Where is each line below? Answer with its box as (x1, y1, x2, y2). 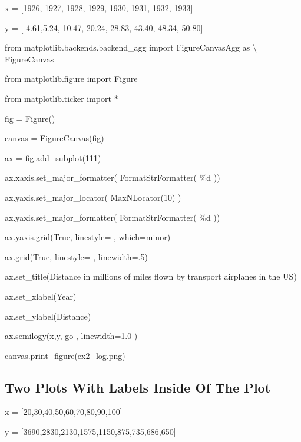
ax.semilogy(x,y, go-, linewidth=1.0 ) (5, 330, 138, 342)
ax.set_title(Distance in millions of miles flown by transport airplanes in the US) (5, 270, 297, 283)
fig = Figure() (5, 112, 55, 124)
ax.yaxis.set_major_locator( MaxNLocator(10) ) (5, 191, 181, 203)
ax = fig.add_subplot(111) (5, 151, 101, 164)
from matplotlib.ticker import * (5, 92, 118, 104)
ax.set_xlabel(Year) (5, 290, 77, 302)
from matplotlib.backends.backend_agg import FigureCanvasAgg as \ (5, 41, 257, 54)
